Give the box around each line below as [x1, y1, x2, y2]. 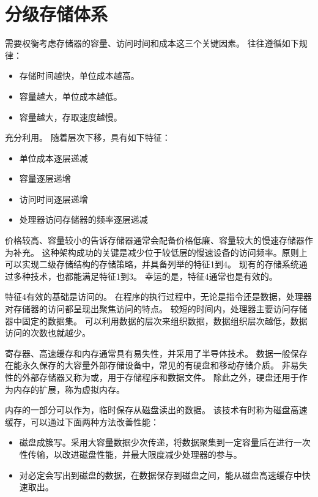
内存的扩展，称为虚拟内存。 [13, 383, 125, 395]
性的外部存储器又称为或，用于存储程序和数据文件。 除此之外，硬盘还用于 [5, 371, 299, 383]
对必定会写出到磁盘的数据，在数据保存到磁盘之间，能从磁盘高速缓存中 [19, 468, 302, 481]
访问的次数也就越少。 [5, 326, 91, 339]
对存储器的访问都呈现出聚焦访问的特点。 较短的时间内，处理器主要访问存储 [5, 302, 308, 315]
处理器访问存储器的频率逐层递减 [19, 213, 148, 226]
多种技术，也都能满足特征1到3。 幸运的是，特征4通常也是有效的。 [13, 269, 278, 282]
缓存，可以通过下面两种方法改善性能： [5, 415, 159, 428]
